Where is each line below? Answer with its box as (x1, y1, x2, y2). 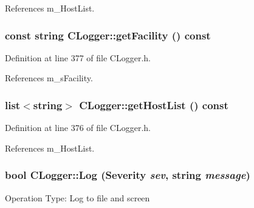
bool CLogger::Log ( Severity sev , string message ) (5, 167, 250, 183)
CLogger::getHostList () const (79, 97, 228, 112)
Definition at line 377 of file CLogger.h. (5, 51, 151, 64)
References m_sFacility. (5, 72, 93, 84)
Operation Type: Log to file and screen (5, 191, 150, 204)
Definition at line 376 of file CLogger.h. (5, 121, 151, 134)
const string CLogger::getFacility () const (5, 27, 211, 42)
